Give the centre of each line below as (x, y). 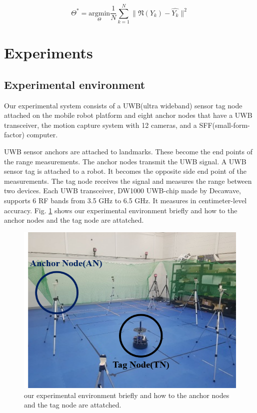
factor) (14, 135)
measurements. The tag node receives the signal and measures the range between (128, 181)
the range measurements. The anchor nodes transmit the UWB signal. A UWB (125, 161)
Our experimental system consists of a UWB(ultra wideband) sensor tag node (123, 105)
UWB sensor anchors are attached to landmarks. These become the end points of (128, 152)
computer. (42, 135)
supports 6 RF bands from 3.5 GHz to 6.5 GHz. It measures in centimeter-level (125, 201)
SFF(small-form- (224, 125)
